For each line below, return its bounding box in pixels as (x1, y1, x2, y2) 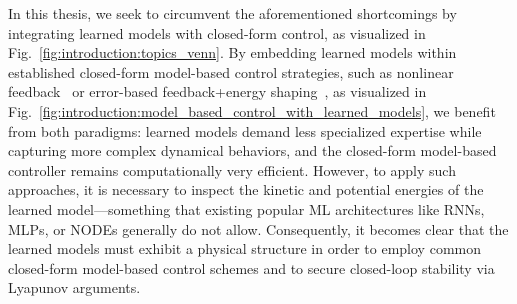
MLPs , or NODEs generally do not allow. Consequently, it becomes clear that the (8, 218, 509, 239)
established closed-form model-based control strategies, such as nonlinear (8, 61, 454, 82)
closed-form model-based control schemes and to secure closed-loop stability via (8, 257, 495, 278)
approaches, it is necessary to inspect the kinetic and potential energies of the (8, 179, 484, 200)
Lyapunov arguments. (8, 277, 141, 298)
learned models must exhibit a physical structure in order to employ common (8, 238, 481, 259)
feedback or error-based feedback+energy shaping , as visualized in (8, 81, 427, 102)
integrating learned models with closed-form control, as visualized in (8, 22, 426, 43)
